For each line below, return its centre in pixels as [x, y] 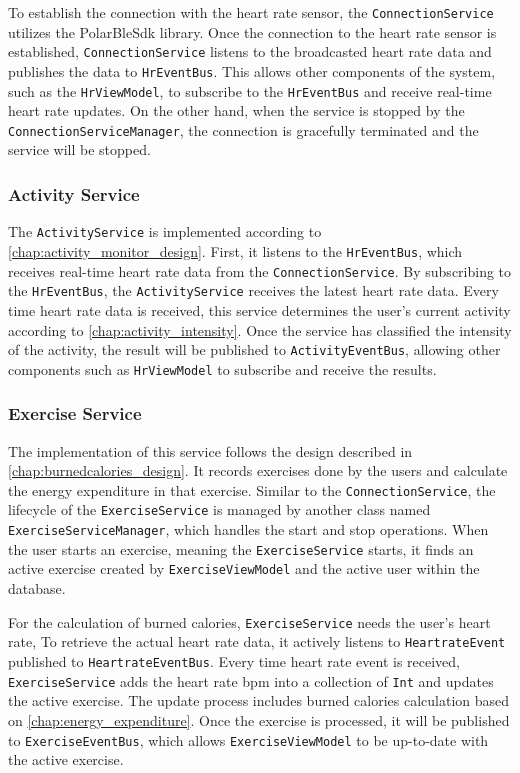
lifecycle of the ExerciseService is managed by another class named [219, 509]
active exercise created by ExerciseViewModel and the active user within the [244, 568]
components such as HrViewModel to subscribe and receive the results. [222, 368]
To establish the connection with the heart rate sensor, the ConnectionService [251, 12]
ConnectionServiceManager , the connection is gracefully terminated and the [243, 129]
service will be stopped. [79, 149]
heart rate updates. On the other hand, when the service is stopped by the [236, 110]
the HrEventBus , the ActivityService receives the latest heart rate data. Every [253, 290]
